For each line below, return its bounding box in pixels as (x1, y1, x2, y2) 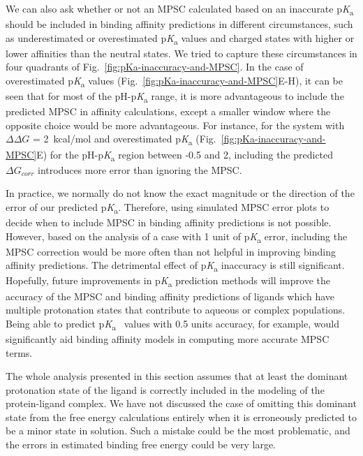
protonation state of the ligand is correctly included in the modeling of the (6, 382, 325, 397)
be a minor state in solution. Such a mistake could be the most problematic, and (6, 423, 350, 438)
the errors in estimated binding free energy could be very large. (6, 437, 276, 452)
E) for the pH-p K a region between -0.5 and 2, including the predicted (36, 147, 334, 163)
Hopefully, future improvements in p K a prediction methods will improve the (6, 273, 330, 290)
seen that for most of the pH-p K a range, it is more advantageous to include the (6, 89, 344, 105)
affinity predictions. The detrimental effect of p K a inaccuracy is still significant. (6, 258, 345, 274)
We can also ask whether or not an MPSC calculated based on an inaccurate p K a (6, 1, 354, 17)
